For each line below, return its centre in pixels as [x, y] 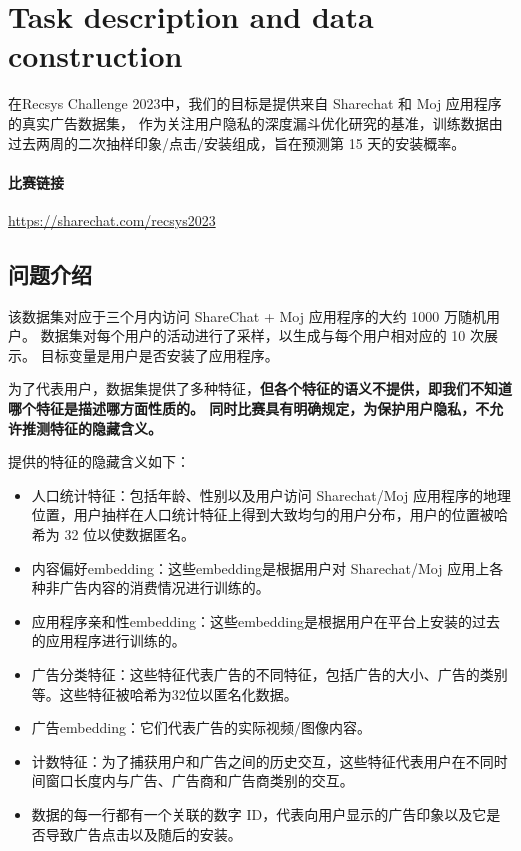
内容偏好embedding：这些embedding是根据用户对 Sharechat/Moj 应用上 [260, 567]
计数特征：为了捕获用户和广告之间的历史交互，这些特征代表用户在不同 [262, 760]
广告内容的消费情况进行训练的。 [164, 587]
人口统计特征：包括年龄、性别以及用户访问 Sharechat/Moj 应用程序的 [257, 494]
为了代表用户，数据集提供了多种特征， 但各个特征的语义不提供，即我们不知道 [260, 388]
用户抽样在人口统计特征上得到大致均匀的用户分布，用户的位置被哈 [290, 514]
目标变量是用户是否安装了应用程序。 [159, 354]
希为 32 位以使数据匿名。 [113, 534]
